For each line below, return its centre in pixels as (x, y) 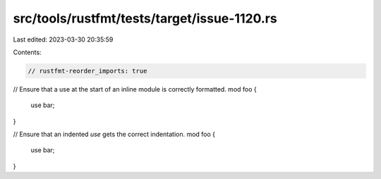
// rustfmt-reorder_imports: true (87, 71)
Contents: (27, 52)
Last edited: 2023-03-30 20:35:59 (63, 39)
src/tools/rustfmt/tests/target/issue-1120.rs (145, 18)
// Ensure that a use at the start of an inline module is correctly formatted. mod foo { (135, 89)
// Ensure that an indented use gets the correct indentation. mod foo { (114, 135)
